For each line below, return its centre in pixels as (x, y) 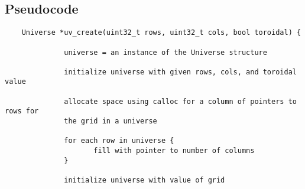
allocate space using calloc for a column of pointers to (180, 101)
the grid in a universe (111, 121)
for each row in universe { (119, 141)
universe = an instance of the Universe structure (166, 52)
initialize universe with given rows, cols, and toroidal (180, 72)
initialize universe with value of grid (145, 180)
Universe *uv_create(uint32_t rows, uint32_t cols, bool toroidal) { (161, 33)
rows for (22, 111)
